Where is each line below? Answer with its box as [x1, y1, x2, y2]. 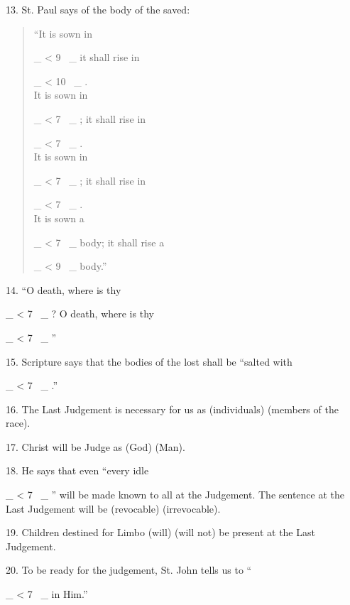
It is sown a [33, 210, 84, 225]
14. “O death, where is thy [6, 282, 121, 297]
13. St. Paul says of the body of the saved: [6, 2, 190, 16]
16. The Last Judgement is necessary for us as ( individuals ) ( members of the [6, 401, 339, 416]
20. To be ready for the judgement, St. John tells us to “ [6, 562, 252, 577]
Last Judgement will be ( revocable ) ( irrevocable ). [6, 501, 221, 516]
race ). [6, 415, 31, 430]
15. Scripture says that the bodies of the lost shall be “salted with [6, 354, 292, 369]
